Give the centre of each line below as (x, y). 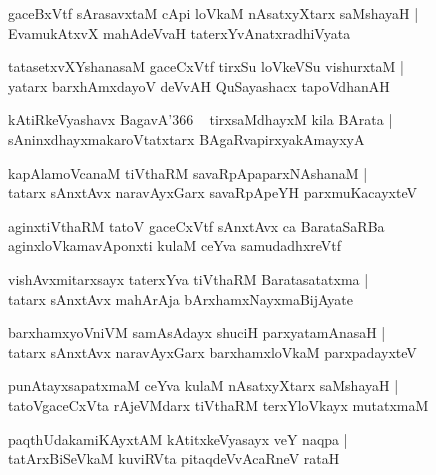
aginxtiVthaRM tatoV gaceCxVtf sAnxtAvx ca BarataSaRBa (196, 225)
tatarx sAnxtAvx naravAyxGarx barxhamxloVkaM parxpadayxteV (212, 351)
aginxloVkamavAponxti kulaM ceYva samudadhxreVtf (175, 245)
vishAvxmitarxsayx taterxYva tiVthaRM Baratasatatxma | (188, 278)
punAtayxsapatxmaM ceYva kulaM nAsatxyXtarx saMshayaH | (203, 385)
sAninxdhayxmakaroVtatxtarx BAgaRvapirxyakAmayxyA (186, 138)
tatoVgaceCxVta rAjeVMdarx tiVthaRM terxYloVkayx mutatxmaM (218, 404)
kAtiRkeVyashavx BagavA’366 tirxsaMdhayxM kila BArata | (200, 119)
